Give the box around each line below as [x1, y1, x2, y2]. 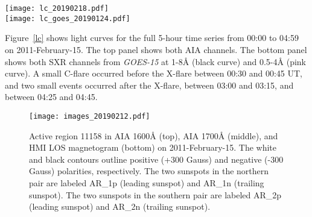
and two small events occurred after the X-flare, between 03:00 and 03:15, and [5, 78, 294, 91]
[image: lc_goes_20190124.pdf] [5, 14, 130, 23]
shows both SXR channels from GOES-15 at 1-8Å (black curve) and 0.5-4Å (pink [5, 55, 306, 68]
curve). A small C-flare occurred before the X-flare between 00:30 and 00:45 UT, [5, 67, 302, 80]
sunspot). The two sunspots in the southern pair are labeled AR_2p [29, 188, 282, 201]
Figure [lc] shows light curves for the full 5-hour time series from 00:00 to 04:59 [5, 31, 299, 44]
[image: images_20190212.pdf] [29, 112, 150, 121]
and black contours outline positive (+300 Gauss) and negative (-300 [29, 153, 284, 165]
